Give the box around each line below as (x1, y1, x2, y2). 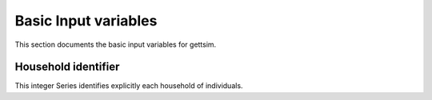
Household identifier (14, 60, 120, 74)
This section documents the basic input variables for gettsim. (14, 40, 217, 49)
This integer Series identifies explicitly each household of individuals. (14, 81, 243, 90)
